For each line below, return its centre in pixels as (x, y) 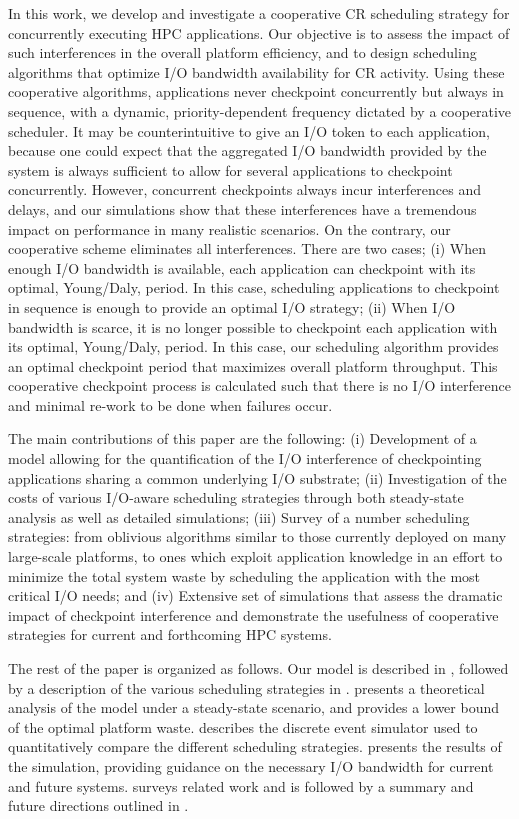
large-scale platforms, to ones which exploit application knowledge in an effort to (255, 556)
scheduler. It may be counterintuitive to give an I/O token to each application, (249, 130)
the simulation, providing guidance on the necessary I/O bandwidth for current (251, 765)
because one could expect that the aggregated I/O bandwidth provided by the (247, 150)
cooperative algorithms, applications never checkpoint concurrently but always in (256, 91)
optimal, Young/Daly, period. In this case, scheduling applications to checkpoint (254, 287)
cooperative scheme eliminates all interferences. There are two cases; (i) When (247, 248)
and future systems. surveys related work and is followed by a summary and (241, 785)
